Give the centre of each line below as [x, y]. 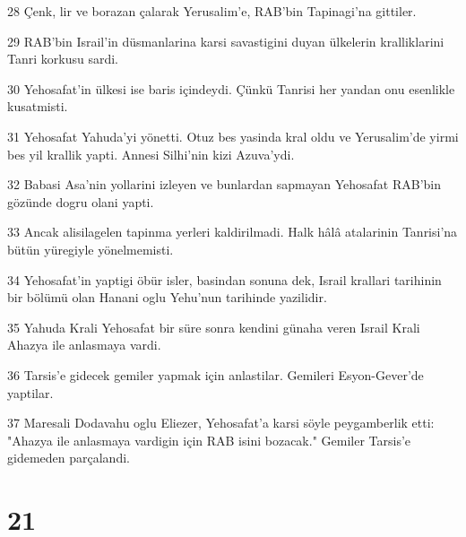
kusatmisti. [38, 106]
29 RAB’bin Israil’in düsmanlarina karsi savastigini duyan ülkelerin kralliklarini [226, 41]
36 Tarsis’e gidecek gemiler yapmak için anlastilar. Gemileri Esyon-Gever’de [216, 374]
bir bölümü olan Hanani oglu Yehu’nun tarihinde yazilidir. [167, 297]
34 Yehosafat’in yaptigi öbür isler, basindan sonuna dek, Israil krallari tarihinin [224, 279]
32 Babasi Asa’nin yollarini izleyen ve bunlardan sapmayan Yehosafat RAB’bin [224, 184]
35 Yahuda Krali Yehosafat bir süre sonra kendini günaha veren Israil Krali [214, 327]
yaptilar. [30, 392]
